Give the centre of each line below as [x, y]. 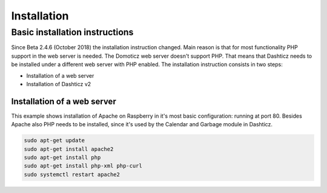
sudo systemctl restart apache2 [72, 174]
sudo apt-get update [54, 141]
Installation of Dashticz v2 [59, 84]
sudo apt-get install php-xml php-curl [83, 166]
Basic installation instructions [72, 32]
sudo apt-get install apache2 [69, 149]
